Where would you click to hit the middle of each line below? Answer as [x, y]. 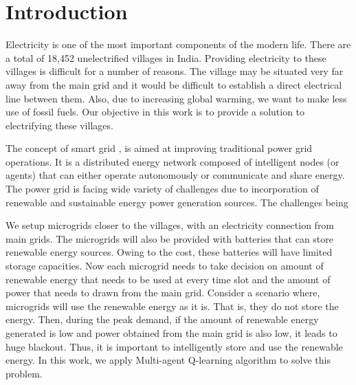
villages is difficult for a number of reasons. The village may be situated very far [175, 71]
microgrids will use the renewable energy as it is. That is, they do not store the [172, 306]
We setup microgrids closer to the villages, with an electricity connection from [170, 225]
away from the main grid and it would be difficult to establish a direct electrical [174, 84]
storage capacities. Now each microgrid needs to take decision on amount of [165, 266]
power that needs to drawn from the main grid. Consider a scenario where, [163, 293]
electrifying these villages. [59, 125]
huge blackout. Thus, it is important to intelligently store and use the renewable [174, 346]
